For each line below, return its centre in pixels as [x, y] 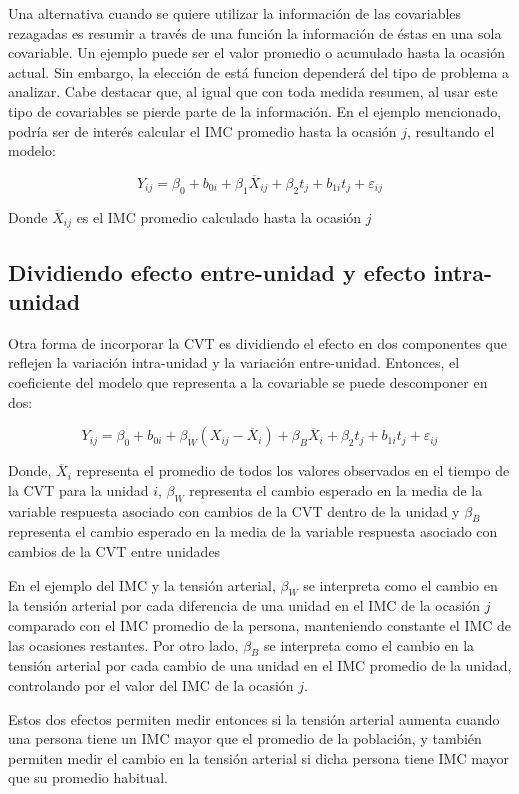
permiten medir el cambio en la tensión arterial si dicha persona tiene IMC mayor [258, 757]
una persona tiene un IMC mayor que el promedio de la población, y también [245, 738]
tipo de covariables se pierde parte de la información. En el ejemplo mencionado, [255, 110]
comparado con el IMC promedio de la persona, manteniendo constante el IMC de [260, 624]
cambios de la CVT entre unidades [114, 550]
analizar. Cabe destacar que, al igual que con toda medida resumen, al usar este [253, 91]
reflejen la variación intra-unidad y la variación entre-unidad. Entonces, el [234, 362]
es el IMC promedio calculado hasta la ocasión [219, 216]
